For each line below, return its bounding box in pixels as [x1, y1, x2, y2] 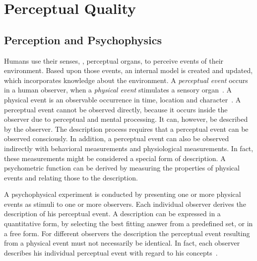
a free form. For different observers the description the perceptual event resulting [4, 228, 250, 238]
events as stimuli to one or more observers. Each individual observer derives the [4, 198, 246, 209]
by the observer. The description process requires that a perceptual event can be [4, 123, 249, 134]
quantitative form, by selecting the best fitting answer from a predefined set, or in [4, 218, 253, 229]
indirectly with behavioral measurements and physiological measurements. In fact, [4, 143, 254, 153]
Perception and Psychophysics [4, 32, 162, 47]
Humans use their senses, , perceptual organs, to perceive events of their [4, 55, 224, 66]
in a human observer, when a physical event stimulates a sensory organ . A [4, 85, 232, 95]
